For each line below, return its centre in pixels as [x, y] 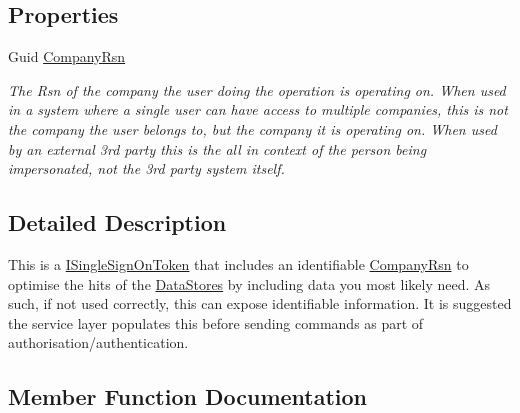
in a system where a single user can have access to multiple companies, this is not [258, 109]
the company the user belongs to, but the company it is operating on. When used [252, 128]
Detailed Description [117, 222]
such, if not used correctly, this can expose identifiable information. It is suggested [260, 303]
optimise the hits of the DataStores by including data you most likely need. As [249, 283]
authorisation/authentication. [98, 342]
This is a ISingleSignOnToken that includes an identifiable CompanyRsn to [238, 263]
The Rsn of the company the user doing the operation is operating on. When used [257, 89]
